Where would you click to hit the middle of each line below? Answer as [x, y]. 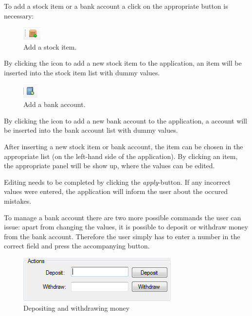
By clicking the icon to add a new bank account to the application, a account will [126, 120]
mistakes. [18, 201]
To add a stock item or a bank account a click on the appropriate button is [116, 6]
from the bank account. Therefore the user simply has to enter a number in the [122, 236]
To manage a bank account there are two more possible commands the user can [123, 217]
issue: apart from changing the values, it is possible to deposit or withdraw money [126, 227]
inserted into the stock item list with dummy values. [82, 72]
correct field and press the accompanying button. [77, 246]
